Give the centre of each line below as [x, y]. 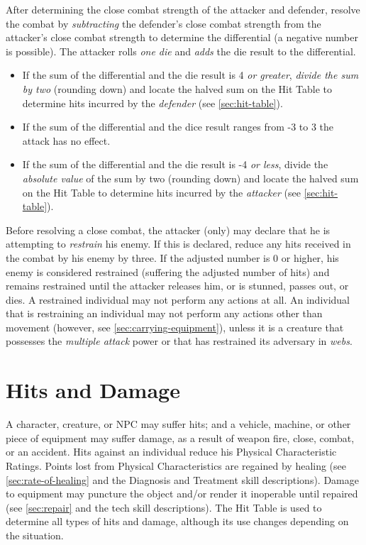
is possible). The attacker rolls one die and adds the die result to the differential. [181, 51]
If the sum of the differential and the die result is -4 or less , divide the [175, 164]
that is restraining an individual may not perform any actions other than [164, 313]
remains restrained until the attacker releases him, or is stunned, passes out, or [177, 286]
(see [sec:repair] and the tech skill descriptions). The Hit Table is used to [164, 507]
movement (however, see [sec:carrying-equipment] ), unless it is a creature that [175, 327]
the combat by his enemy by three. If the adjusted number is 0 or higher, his [172, 257]
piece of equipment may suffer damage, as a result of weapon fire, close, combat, [180, 437]
